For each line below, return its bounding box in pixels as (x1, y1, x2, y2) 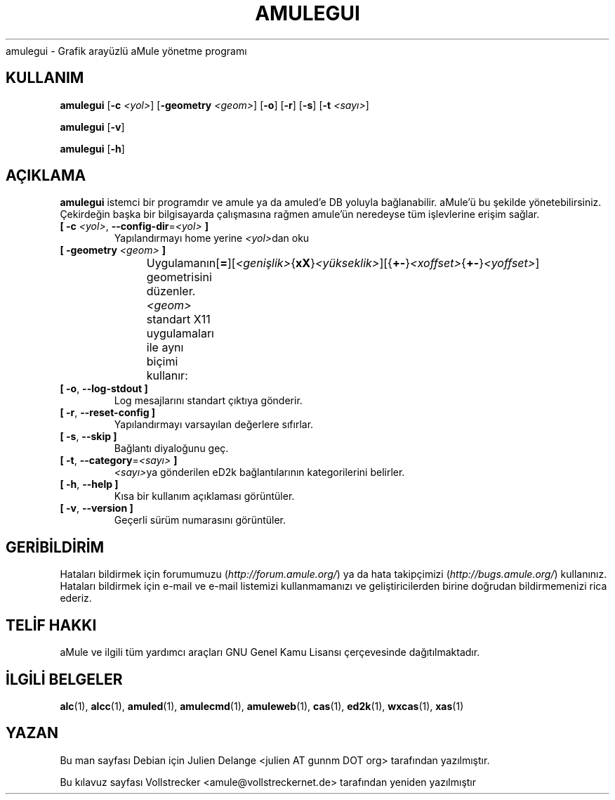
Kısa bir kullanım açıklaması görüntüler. (114, 490, 295, 503)
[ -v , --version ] (60, 502, 133, 515)
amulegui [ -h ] (60, 142, 125, 155)
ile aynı (146, 340, 184, 355)
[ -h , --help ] (60, 478, 119, 491)
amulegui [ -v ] (60, 120, 125, 133)
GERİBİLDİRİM (6, 538, 105, 556)
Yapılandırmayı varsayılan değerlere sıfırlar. (114, 418, 314, 431)
